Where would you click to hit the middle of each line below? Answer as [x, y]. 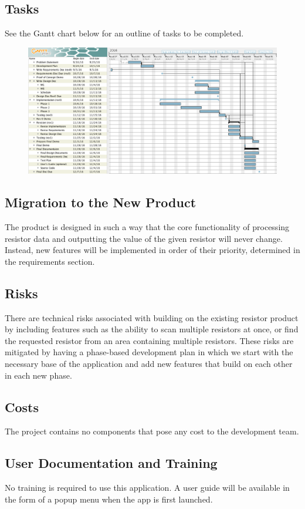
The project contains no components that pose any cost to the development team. [152, 431]
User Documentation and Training [111, 463]
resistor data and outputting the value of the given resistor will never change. [144, 238]
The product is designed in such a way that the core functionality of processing [147, 227]
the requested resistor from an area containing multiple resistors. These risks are [149, 340]
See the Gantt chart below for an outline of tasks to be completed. [124, 33]
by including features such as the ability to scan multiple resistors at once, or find [152, 329]
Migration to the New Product [101, 202]
